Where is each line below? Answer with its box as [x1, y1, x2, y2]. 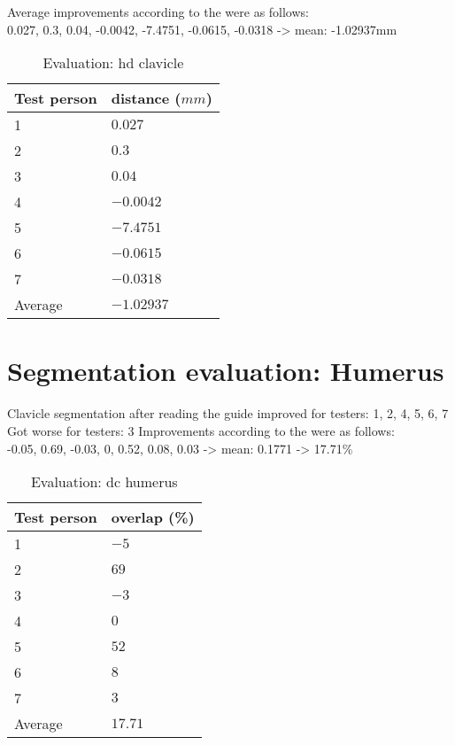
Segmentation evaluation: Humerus [7, 353, 444, 389]
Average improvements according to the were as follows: [7, 3, 309, 20]
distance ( [111, 88, 181, 109]
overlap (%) [111, 507, 195, 528]
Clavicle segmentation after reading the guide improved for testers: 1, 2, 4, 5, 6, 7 [7, 404, 449, 423]
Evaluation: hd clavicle [42, 52, 184, 74]
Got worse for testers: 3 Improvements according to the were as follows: [7, 421, 395, 439]
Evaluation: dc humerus [30, 471, 178, 493]
